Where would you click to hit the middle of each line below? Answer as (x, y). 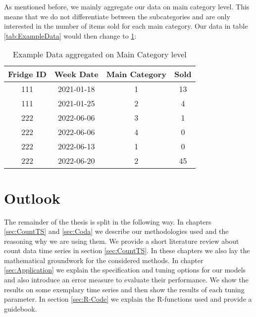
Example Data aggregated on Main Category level (100, 54)
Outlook (32, 198)
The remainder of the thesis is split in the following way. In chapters (108, 221)
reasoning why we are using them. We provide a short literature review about (122, 241)
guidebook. (21, 308)
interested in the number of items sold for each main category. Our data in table (126, 26)
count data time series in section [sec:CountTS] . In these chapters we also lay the (127, 250)
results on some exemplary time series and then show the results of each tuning (124, 289)
